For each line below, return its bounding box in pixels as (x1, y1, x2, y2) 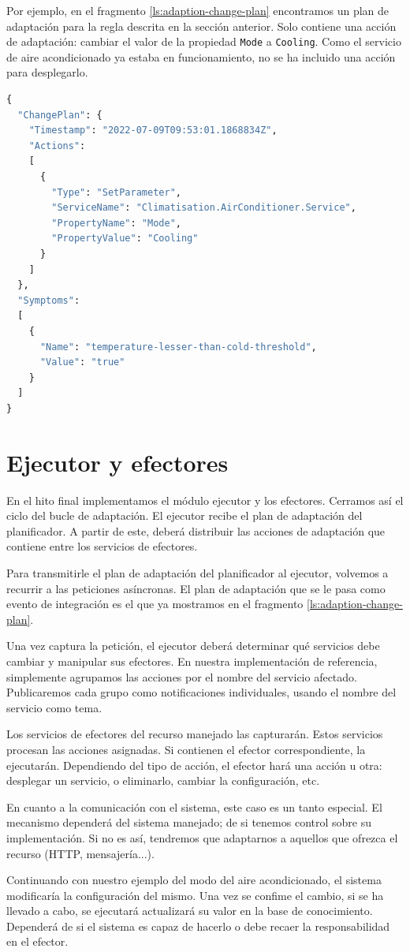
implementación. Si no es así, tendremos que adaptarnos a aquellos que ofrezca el (6, 829, 398, 846)
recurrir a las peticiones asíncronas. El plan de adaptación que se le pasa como (6, 580, 386, 596)
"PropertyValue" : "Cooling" (51, 233, 199, 245)
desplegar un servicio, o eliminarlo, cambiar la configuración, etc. (6, 772, 320, 789)
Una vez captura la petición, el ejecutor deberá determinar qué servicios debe (6, 637, 380, 654)
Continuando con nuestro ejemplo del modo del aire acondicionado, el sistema (6, 872, 382, 888)
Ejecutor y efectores (6, 446, 229, 478)
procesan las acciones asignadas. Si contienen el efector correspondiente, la (6, 741, 366, 757)
